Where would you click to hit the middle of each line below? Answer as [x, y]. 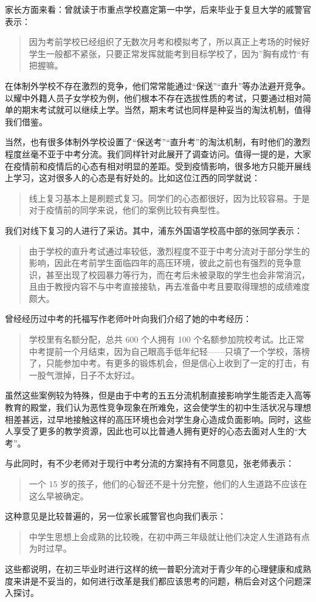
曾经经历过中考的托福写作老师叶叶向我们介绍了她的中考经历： [128, 319]
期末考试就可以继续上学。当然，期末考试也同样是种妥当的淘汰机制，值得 [166, 110]
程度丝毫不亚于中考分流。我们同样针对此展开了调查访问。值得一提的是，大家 [158, 153]
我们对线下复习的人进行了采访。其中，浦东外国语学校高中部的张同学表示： [154, 230]
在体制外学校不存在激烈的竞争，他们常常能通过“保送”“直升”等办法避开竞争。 [158, 85]
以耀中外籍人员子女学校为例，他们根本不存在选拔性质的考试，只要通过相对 [154, 97]
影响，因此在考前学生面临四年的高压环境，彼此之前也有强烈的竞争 [161, 263]
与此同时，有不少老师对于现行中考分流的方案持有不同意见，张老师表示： [149, 463]
